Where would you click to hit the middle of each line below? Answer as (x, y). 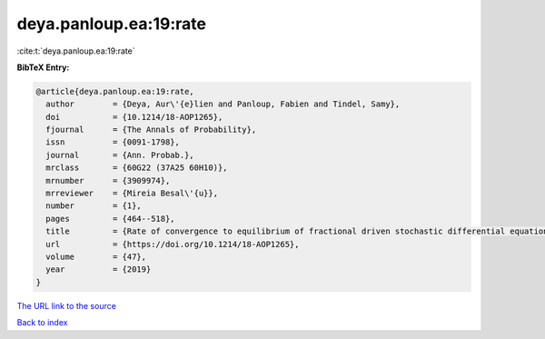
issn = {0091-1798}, (113, 142)
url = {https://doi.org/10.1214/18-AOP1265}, (173, 244)
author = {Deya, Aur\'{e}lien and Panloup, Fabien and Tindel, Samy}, (223, 104)
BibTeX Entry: (43, 67)
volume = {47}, (96, 257)
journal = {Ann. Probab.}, (120, 155)
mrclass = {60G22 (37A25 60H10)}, (137, 168)
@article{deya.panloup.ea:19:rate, (115, 91)
